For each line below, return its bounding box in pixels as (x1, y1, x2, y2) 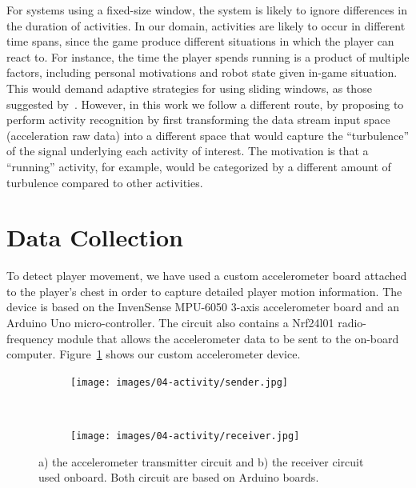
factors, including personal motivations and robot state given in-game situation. (6, 64, 398, 81)
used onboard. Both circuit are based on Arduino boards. (38, 469, 319, 486)
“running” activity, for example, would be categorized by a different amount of (6, 158, 391, 174)
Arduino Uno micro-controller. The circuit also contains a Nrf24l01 (6, 314, 334, 331)
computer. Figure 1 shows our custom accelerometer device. (6, 346, 301, 362)
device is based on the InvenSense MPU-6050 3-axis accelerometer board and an (6, 298, 399, 315)
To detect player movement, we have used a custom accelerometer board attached (6, 267, 407, 284)
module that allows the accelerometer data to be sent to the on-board (57, 330, 399, 346)
